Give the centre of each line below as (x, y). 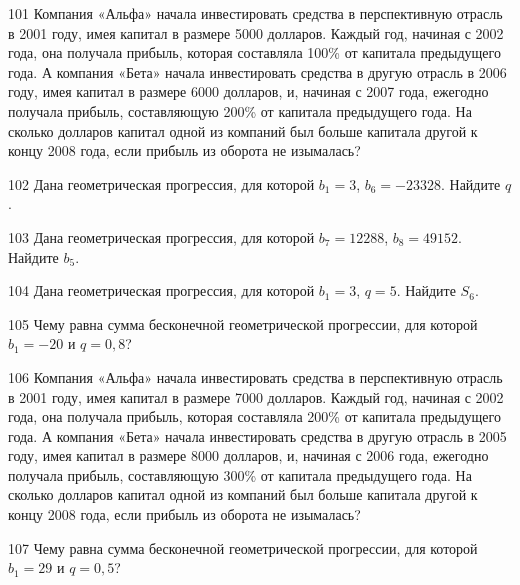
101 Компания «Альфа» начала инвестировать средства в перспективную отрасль (255, 13)
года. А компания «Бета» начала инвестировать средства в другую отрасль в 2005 (257, 435)
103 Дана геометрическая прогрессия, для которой (161, 236)
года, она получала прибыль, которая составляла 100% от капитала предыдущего (254, 52)
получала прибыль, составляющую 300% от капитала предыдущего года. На (240, 474)
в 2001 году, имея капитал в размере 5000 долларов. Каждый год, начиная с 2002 (256, 32)
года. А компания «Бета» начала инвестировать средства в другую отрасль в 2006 (257, 71)
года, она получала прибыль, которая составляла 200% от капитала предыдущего (254, 416)
